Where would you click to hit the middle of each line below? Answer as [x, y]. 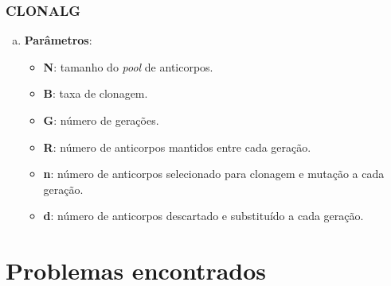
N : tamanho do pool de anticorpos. [128, 66]
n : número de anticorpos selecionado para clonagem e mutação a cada [214, 174]
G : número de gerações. [101, 120]
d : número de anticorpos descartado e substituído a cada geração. [203, 216]
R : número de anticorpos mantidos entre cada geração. [177, 147]
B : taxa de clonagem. [96, 93]
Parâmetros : [58, 40]
